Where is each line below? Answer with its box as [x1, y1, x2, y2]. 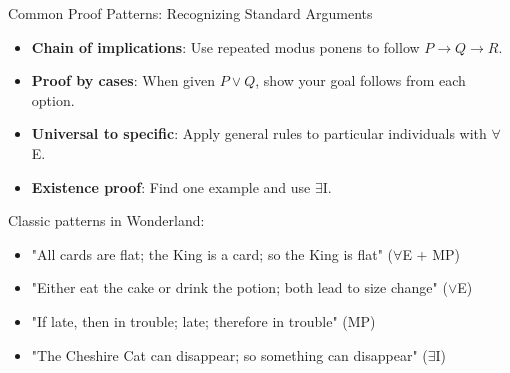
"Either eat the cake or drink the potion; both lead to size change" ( [31, 277, 448, 298]
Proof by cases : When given [31, 70, 215, 91]
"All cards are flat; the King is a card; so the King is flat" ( [31, 243, 394, 264]
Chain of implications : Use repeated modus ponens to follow [31, 36, 420, 57]
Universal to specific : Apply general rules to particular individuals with [31, 123, 487, 144]
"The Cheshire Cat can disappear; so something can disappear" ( [31, 344, 428, 365]
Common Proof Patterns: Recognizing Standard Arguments [8, 3, 373, 23]
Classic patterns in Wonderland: [8, 210, 205, 231]
